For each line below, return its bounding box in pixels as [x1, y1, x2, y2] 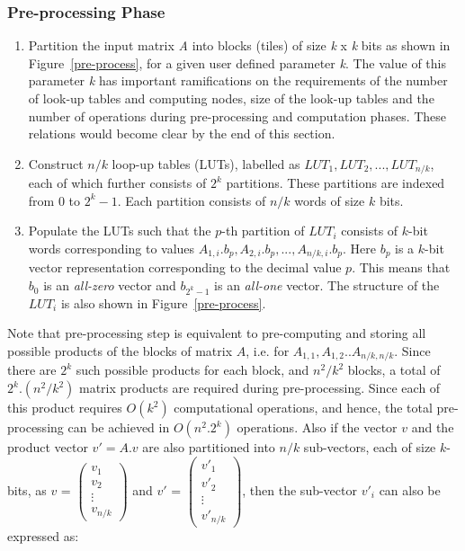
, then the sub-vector [242, 480, 357, 499]
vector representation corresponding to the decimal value [28, 258, 342, 277]
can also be [379, 480, 441, 499]
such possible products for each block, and [76, 360, 309, 379]
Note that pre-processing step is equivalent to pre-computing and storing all [7, 324, 426, 342]
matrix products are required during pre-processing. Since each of [79, 378, 441, 397]
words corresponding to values [28, 239, 195, 258]
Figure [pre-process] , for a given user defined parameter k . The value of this [28, 53, 446, 72]
